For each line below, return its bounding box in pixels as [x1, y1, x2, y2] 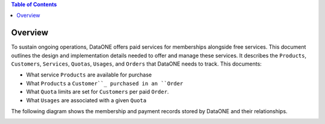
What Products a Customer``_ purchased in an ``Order [26, 79, 184, 87]
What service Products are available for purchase [26, 71, 152, 78]
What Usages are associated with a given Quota [26, 96, 147, 104]
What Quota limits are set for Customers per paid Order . [26, 88, 169, 96]
